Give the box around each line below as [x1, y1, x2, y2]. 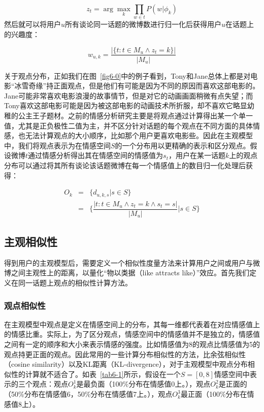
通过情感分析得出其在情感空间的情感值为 [28, 150, 163, 161]
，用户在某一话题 [168, 150, 225, 161]
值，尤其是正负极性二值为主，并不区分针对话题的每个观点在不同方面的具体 [4, 120, 253, 131]
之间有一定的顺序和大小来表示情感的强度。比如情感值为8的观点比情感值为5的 [4, 339, 260, 350]
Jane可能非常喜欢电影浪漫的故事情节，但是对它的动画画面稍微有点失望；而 [4, 90, 253, 101]
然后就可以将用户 [4, 19, 61, 29]
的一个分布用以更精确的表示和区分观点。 [115, 140, 250, 150]
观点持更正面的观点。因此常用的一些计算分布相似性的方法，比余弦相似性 [4, 348, 246, 359]
